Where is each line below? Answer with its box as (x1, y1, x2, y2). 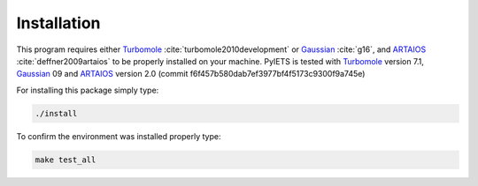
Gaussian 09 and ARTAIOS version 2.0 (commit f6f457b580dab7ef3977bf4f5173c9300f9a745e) (16, 69, 366, 79)
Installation (16, 13, 101, 33)
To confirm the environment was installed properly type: (16, 130, 221, 141)
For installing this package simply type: (16, 85, 159, 95)
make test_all (35, 154, 96, 165)
